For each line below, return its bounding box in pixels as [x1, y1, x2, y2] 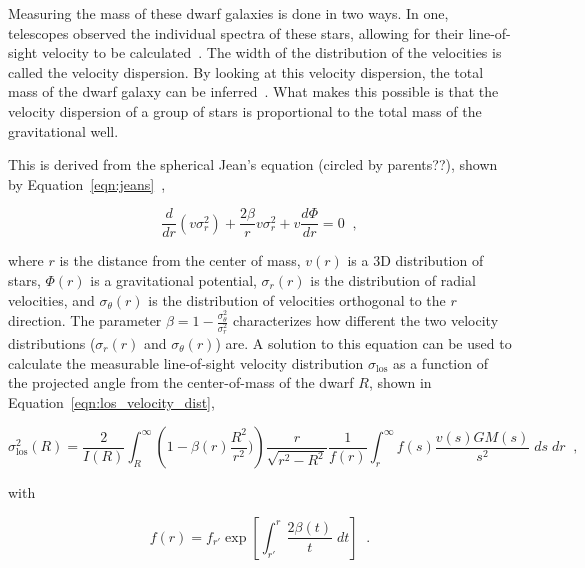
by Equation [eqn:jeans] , [8, 173, 166, 194]
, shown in [368, 372, 432, 393]
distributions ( [8, 332, 96, 353]
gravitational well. [8, 120, 119, 141]
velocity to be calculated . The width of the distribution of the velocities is [41, 42, 502, 63]
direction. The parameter [8, 310, 162, 331]
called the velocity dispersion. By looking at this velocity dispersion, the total [8, 61, 484, 82]
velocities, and [8, 289, 95, 310]
